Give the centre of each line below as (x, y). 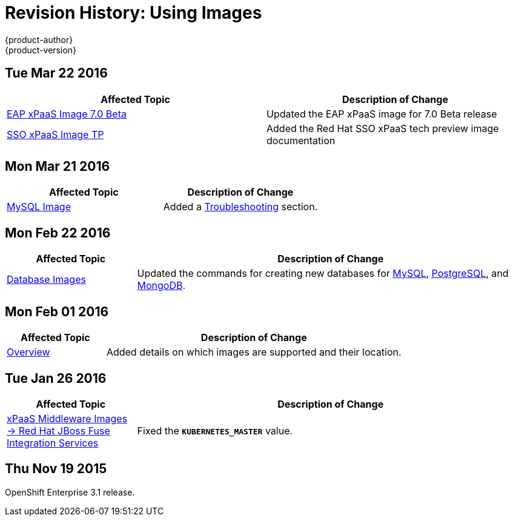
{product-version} (41, 50)
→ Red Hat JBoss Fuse (58, 430)
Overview (28, 352)
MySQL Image (39, 207)
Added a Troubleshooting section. (240, 207)
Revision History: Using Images (134, 13)
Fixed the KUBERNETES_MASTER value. (215, 430)
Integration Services (53, 443)
